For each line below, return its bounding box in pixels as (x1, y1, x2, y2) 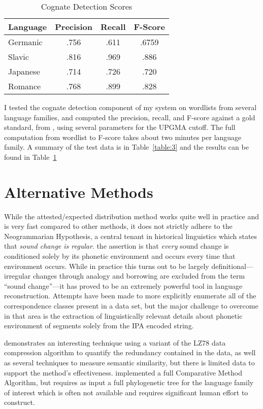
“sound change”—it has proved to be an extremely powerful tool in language (4, 280, 243, 291)
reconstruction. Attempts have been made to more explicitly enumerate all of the (4, 290, 256, 301)
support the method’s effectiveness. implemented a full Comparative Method (4, 367, 242, 378)
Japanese (8, 65, 40, 77)
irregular (4, 270, 31, 281)
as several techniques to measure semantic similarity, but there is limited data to (4, 357, 255, 367)
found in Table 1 (4, 151, 57, 162)
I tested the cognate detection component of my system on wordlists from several (4, 102, 257, 112)
